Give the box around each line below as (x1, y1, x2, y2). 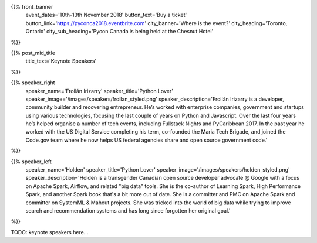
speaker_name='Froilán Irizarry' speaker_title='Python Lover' (25, 87, 173, 94)
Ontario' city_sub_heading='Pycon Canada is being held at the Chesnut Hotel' (25, 28, 214, 35)
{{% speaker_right (11, 79, 55, 86)
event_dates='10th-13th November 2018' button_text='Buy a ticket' (25, 12, 187, 19)
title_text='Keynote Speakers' (25, 57, 97, 64)
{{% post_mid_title (11, 49, 56, 56)
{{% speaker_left (11, 158, 52, 165)
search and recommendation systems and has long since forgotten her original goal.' (25, 207, 231, 214)
